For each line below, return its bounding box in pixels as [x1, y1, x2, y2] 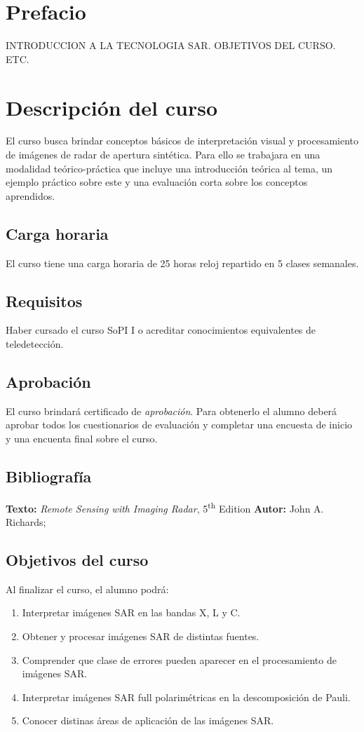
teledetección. [6, 337, 64, 351]
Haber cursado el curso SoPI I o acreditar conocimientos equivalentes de [6, 323, 316, 337]
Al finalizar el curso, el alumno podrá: [6, 581, 169, 596]
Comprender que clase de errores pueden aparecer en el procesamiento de [22, 652, 337, 667]
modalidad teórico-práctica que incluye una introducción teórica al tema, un [6, 161, 333, 175]
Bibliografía [6, 465, 92, 487]
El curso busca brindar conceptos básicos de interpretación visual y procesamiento [6, 133, 359, 148]
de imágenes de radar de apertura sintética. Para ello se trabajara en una [6, 147, 321, 162]
